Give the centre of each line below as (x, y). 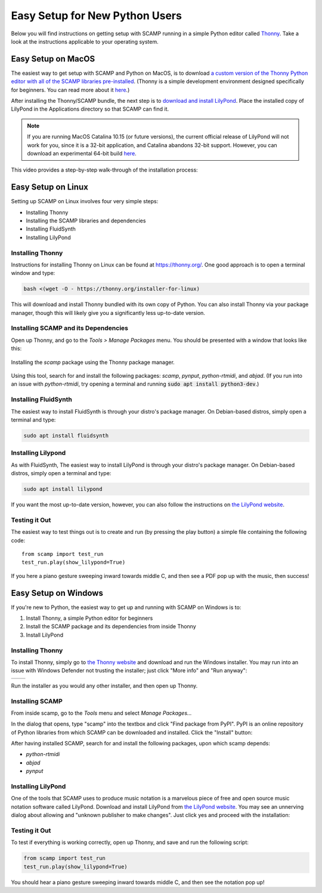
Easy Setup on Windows (57, 593)
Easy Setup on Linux (50, 187)
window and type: (33, 273)
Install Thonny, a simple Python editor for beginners (89, 618)
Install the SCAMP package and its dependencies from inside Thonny (111, 626)
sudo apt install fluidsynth (66, 435)
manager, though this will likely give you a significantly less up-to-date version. (108, 313)
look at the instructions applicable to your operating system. (85, 41)
